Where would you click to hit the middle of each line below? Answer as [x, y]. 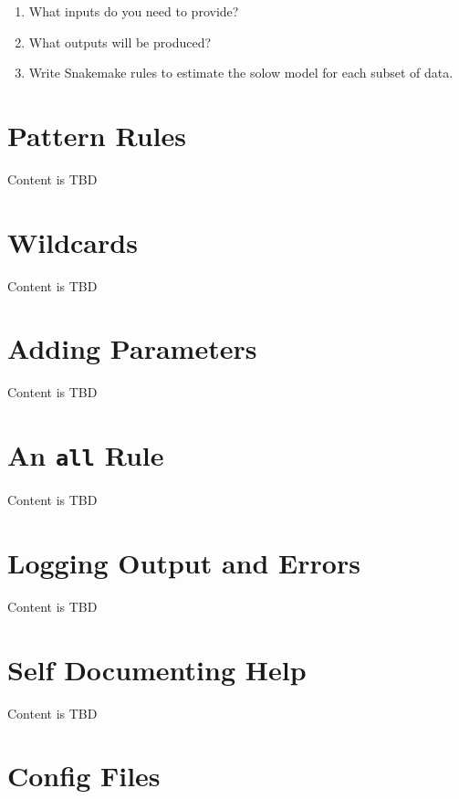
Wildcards [73, 242]
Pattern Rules [97, 135]
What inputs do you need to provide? [134, 11]
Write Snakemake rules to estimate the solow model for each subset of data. [241, 73]
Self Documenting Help [157, 669]
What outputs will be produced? [120, 42]
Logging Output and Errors [184, 562]
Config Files [84, 776]
